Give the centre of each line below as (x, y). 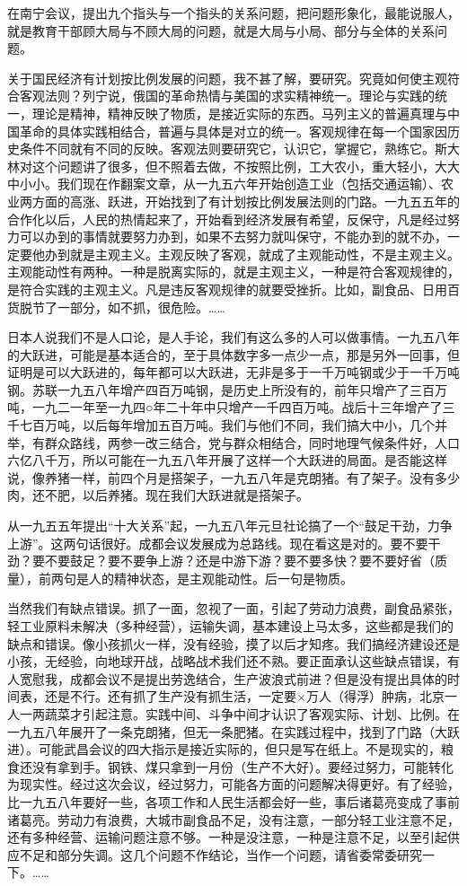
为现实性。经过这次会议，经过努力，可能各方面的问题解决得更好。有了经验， (233, 784)
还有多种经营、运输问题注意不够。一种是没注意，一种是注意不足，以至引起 (227, 837)
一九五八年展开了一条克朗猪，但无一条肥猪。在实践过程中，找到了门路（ (221, 731)
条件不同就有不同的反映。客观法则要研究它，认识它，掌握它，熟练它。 (227, 149)
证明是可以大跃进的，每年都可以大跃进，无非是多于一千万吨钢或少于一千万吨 (233, 372)
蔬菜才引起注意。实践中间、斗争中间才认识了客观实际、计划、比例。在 (252, 713)
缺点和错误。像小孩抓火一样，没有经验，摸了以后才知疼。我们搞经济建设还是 (233, 643)
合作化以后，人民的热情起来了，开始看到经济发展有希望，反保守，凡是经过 (227, 219)
